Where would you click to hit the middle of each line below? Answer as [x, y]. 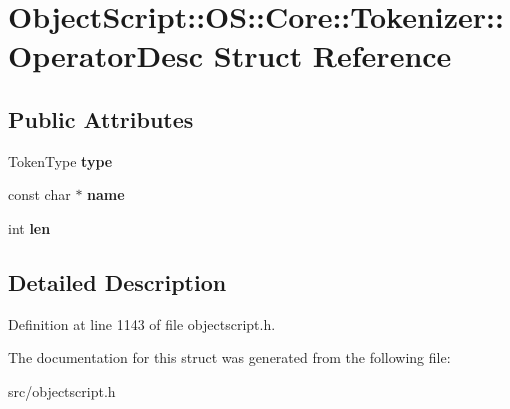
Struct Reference [332, 55]
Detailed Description [117, 281]
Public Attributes [101, 118]
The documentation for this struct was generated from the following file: [229, 357]
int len [29, 227]
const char [39, 194]
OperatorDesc [106, 55]
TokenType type [60, 160]
